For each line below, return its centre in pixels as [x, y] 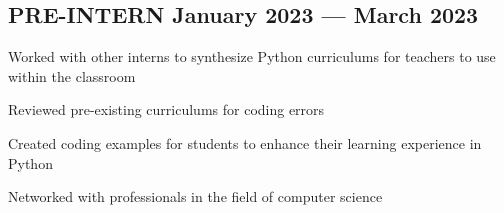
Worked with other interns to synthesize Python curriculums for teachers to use [252, 56]
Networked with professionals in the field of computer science [195, 196]
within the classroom [72, 75]
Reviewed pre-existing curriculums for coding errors [166, 109]
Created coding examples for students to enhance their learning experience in [245, 142]
